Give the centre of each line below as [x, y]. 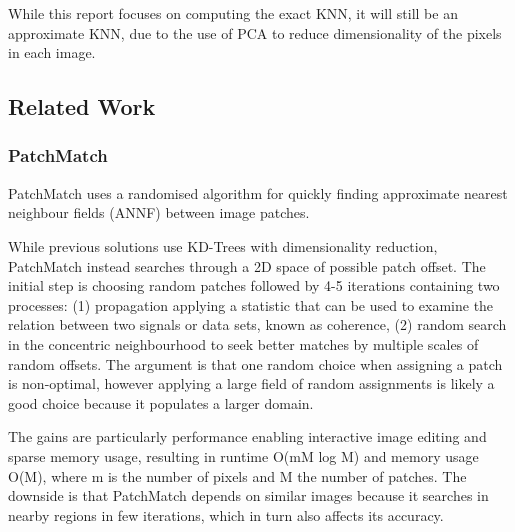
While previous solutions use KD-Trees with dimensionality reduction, [223, 245]
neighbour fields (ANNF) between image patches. [159, 212]
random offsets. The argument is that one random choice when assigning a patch [255, 363]
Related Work [82, 106]
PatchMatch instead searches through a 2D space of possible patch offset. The [247, 265]
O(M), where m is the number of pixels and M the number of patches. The [237, 475]
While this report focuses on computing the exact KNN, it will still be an [233, 13]
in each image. [52, 52]
